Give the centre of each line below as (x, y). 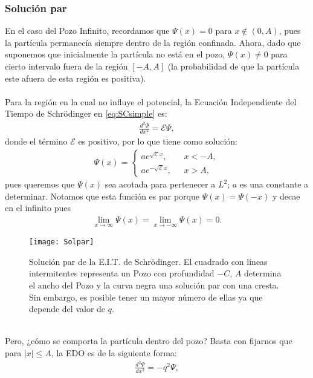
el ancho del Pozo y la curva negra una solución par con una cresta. (154, 285)
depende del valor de (67, 309)
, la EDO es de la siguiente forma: (114, 352)
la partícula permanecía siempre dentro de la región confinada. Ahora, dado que (153, 42)
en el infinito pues (38, 208)
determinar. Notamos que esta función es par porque (102, 196)
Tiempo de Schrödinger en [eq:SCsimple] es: (86, 113)
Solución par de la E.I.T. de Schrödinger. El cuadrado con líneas (148, 261)
